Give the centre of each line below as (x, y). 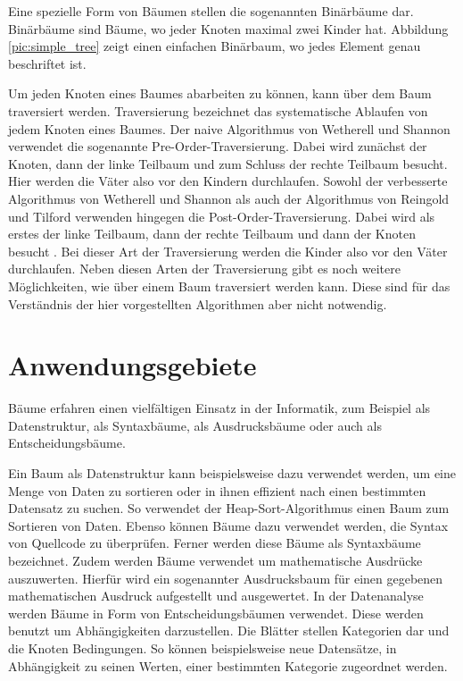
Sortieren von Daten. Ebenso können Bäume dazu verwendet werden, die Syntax (228, 525)
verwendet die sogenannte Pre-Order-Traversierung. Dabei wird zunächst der (218, 146)
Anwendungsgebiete (132, 365)
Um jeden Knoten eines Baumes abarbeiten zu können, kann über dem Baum (220, 93)
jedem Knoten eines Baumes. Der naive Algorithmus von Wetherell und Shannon (229, 128)
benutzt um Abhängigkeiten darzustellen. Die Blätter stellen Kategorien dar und (229, 631)
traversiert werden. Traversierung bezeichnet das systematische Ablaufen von (218, 110)
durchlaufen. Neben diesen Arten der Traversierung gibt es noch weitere (204, 269)
